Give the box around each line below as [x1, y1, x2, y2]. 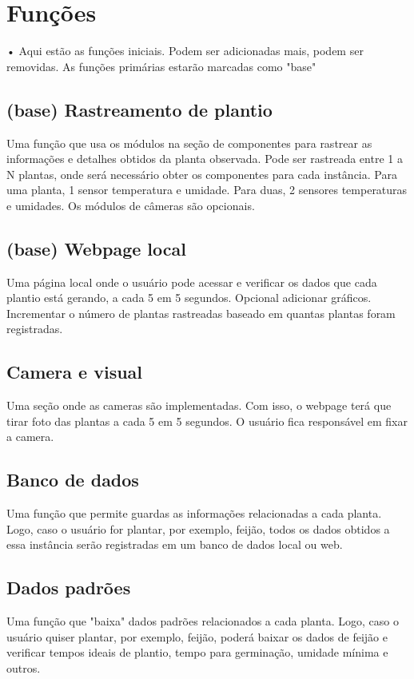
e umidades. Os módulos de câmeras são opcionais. [6, 197, 255, 213]
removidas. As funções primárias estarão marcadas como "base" [6, 58, 316, 74]
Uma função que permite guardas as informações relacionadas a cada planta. [6, 505, 382, 522]
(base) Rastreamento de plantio [6, 97, 273, 121]
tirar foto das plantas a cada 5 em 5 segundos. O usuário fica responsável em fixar [6, 412, 408, 429]
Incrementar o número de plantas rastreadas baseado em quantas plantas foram [6, 304, 396, 321]
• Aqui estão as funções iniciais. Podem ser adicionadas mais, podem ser [6, 42, 364, 59]
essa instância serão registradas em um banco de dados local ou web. [6, 536, 343, 553]
